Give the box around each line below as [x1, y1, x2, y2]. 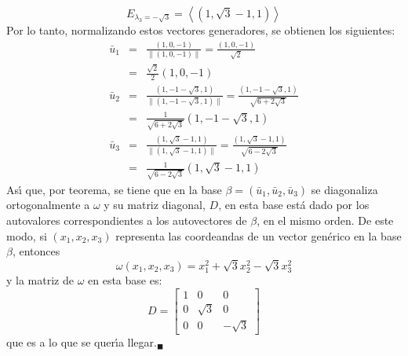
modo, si [6, 227, 47, 244]
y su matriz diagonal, [104, 196, 206, 213]
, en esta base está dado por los [218, 196, 370, 213]
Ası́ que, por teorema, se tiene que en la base [6, 181, 222, 197]
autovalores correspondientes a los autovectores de [6, 211, 247, 228]
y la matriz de [6, 272, 74, 288]
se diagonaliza [311, 181, 378, 197]
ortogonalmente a [6, 196, 90, 213]
